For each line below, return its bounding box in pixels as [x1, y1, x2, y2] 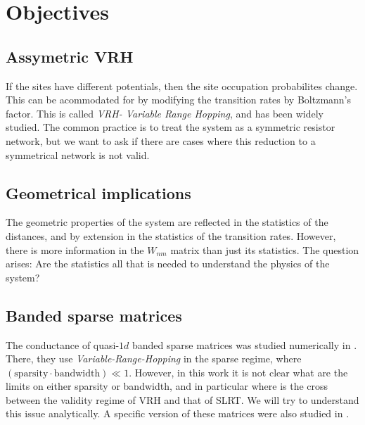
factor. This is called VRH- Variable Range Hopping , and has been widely [6, 106, 324, 120]
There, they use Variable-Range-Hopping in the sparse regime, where [6, 351, 302, 366]
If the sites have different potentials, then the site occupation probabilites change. [6, 78, 358, 93]
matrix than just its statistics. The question [170, 242, 359, 257]
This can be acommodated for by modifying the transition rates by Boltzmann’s [6, 92, 352, 107]
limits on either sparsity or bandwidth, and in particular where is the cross [6, 379, 328, 393]
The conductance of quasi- [6, 337, 120, 352]
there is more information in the [6, 242, 144, 257]
